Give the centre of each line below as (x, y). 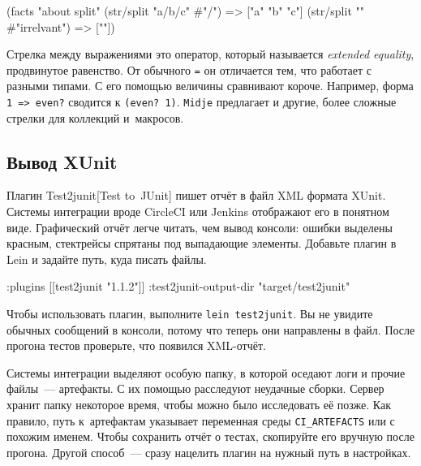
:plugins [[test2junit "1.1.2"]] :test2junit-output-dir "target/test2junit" (178, 286)
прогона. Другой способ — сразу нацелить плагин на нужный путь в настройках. (209, 452)
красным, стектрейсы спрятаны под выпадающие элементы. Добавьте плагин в (202, 243)
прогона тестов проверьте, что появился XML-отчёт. (136, 345)
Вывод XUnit (62, 161)
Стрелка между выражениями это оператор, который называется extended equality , (210, 54)
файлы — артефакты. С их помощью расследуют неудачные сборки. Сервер (195, 388)
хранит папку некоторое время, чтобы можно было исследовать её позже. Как (199, 405)
